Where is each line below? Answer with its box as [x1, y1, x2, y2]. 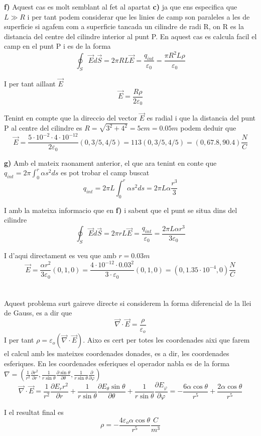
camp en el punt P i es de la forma [4, 41, 111, 51]
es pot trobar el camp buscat [60, 167, 150, 178]
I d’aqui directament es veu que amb [4, 250, 116, 261]
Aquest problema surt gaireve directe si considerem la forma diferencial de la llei [4, 297, 251, 308]
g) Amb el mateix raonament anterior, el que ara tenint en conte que [4, 157, 217, 168]
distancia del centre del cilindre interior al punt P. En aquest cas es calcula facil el [4, 31, 257, 41]
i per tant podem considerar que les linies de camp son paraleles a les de [27, 11, 250, 22]
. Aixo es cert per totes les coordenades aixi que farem [83, 335, 250, 345]
